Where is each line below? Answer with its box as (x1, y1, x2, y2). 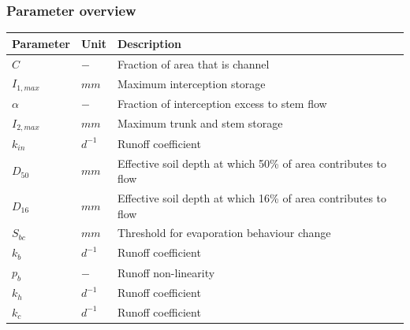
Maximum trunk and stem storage (117, 115, 283, 132)
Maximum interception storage (117, 75, 266, 91)
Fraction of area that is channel (117, 55, 270, 72)
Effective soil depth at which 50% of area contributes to (117, 154, 387, 171)
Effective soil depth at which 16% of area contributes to (117, 189, 387, 206)
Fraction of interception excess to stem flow (117, 95, 327, 112)
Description (117, 35, 181, 51)
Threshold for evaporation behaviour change (117, 224, 331, 241)
